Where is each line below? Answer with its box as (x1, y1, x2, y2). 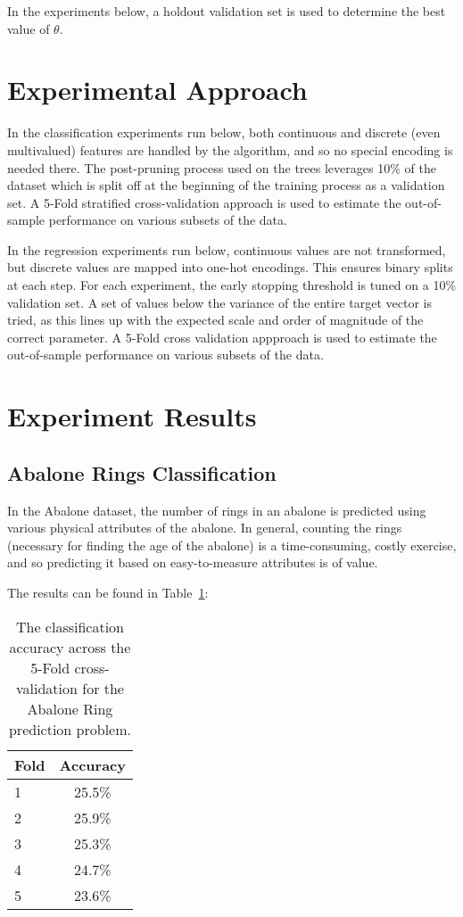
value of (7, 19, 50, 37)
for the (82, 677, 124, 698)
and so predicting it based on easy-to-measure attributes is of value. (7, 553, 378, 572)
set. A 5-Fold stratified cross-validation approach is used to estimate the (7, 193, 401, 211)
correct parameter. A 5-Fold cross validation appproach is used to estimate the (7, 327, 437, 346)
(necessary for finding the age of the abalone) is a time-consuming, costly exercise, (7, 535, 457, 554)
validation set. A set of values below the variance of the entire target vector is (7, 293, 433, 311)
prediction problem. (8, 718, 131, 739)
